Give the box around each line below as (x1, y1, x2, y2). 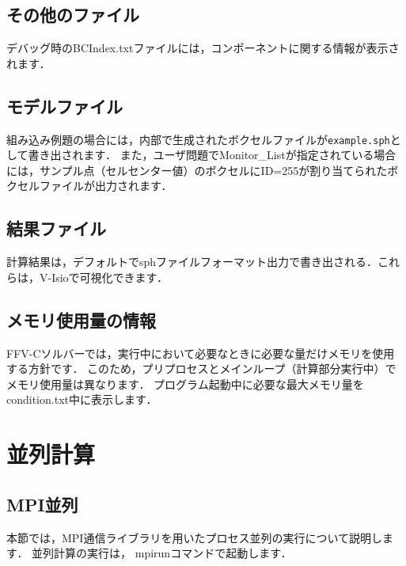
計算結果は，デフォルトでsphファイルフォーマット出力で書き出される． (6, 253, 378, 270)
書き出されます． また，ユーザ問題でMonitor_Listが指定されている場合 (28, 146, 397, 163)
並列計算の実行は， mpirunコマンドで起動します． (32, 545, 292, 561)
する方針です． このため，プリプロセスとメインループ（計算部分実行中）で (6, 360, 397, 377)
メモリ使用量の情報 (6, 307, 156, 332)
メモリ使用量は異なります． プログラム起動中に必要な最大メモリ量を (6, 375, 364, 392)
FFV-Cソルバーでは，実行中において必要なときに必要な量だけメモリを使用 (6, 344, 395, 361)
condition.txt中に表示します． (6, 391, 157, 408)
